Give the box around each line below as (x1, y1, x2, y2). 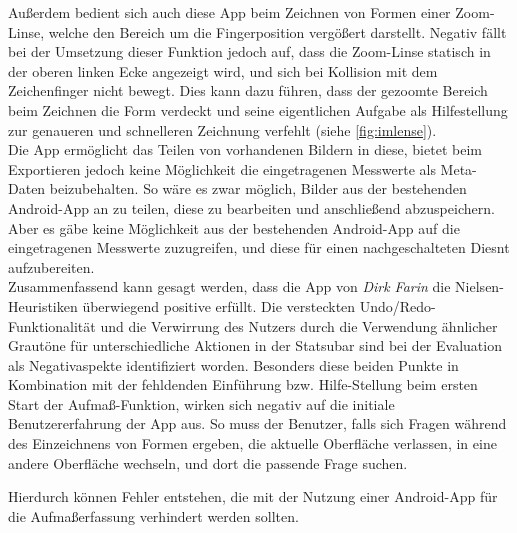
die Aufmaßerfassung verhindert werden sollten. (8, 505, 299, 526)
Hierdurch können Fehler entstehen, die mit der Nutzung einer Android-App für (8, 486, 498, 507)
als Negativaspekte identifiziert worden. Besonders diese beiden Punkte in (8, 354, 459, 375)
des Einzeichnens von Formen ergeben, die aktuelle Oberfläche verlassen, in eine (8, 433, 497, 454)
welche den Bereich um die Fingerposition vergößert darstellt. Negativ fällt (48, 21, 507, 42)
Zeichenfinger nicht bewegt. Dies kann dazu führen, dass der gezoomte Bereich (8, 80, 488, 101)
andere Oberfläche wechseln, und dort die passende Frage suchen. (8, 452, 408, 473)
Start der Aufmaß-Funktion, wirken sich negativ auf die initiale (8, 393, 395, 414)
